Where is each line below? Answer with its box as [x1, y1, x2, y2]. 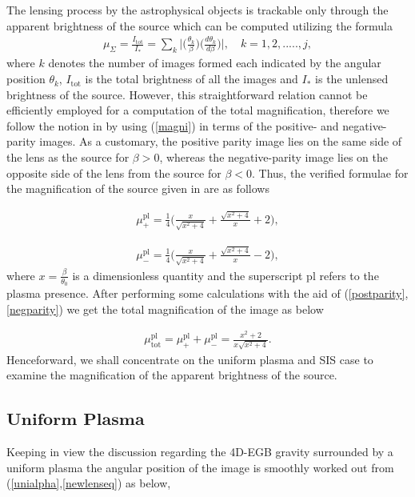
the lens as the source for [6, 149, 130, 166]
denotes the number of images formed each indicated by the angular [48, 54, 381, 71]
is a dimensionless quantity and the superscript [72, 267, 303, 283]
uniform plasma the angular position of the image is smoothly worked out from [6, 459, 394, 475]
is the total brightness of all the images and [85, 70, 298, 87]
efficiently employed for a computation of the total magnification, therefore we [6, 102, 389, 118]
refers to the [319, 267, 379, 283]
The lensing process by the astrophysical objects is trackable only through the [6, 2, 389, 18]
